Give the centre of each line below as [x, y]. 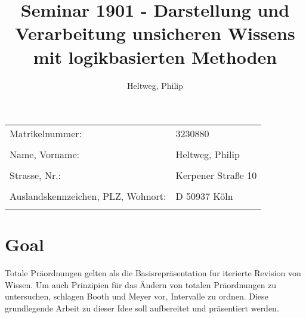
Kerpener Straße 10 [216, 175]
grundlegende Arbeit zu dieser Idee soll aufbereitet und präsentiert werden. [142, 308]
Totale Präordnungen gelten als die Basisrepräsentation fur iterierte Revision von [153, 273]
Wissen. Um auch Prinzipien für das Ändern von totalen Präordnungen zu [141, 284]
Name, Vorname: [44, 155]
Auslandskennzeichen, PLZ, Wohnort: [88, 196]
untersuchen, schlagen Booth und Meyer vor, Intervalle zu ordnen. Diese [137, 296]
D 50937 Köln [204, 196]
